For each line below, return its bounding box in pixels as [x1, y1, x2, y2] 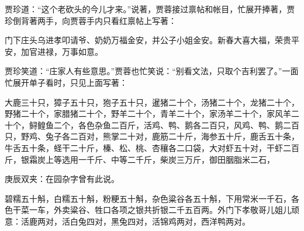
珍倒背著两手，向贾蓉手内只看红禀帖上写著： [5, 14, 177, 26]
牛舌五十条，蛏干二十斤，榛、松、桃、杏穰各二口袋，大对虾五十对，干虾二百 [5, 141, 299, 153]
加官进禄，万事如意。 [20, 45, 103, 57]
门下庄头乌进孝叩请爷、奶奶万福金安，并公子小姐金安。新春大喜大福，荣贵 [5, 34, 291, 46]
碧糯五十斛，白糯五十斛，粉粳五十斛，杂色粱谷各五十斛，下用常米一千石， [5, 192, 291, 204]
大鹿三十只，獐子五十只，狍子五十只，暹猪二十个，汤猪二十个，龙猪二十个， [5, 96, 299, 108]
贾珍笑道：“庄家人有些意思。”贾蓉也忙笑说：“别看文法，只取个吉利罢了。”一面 [5, 65, 299, 77]
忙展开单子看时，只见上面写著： [5, 76, 127, 88]
